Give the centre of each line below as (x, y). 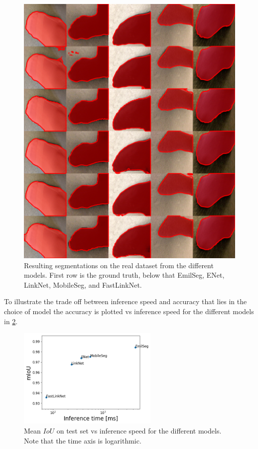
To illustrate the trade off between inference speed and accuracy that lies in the (126, 301)
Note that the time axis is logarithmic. (83, 440)
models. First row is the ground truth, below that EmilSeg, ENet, (124, 275)
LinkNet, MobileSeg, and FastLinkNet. (83, 284)
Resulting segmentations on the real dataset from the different (119, 265)
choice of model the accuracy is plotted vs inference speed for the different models (129, 311)
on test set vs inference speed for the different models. (139, 430)
